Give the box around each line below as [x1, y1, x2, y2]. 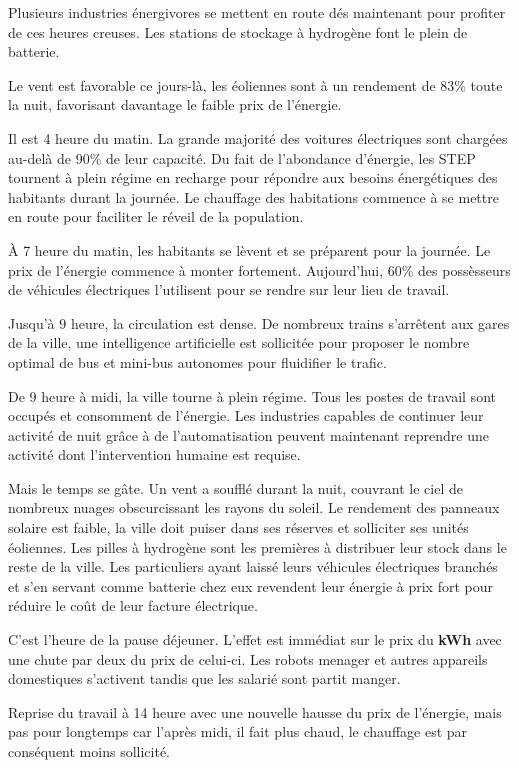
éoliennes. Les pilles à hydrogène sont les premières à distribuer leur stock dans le [8, 536, 507, 557]
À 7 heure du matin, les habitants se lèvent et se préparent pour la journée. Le [8, 239, 491, 260]
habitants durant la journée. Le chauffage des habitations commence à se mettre [8, 186, 499, 207]
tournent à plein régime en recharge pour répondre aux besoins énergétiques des [8, 167, 498, 188]
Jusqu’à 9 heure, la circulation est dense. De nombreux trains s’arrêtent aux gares [8, 312, 510, 333]
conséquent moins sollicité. [8, 741, 170, 761]
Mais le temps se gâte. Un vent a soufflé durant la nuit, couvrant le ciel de [8, 477, 463, 498]
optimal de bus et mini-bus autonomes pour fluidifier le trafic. [8, 351, 387, 372]
